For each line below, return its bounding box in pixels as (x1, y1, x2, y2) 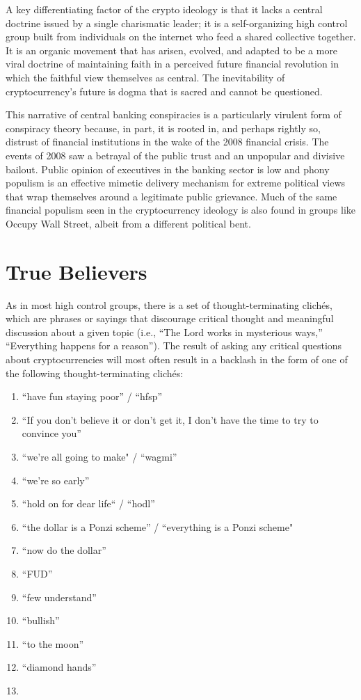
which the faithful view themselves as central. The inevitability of (6, 70, 285, 84)
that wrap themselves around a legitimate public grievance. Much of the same (6, 189, 337, 203)
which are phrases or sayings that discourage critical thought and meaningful (6, 311, 334, 326)
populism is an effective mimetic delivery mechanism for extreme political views (6, 175, 346, 190)
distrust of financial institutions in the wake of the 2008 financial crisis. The (6, 134, 329, 149)
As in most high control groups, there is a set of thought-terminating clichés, (6, 297, 332, 312)
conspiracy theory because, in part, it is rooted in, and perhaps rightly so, (6, 120, 321, 135)
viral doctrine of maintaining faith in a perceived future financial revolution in (6, 56, 339, 71)
